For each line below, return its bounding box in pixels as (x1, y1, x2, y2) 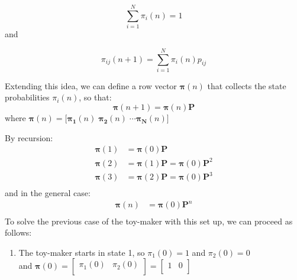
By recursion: (5, 131, 53, 144)
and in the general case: (5, 187, 91, 199)
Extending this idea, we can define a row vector (5, 79, 177, 92)
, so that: (79, 91, 112, 103)
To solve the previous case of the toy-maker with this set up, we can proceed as (5, 214, 293, 227)
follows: (5, 226, 32, 239)
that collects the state (207, 79, 286, 92)
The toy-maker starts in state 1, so (18, 246, 145, 258)
